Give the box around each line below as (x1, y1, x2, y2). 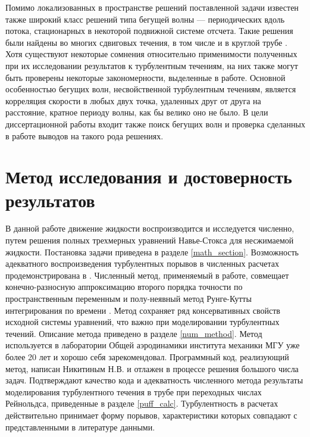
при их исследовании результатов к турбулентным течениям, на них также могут (5, 59, 298, 71)
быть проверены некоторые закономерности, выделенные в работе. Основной (5, 71, 286, 83)
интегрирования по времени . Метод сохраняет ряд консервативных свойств (5, 304, 280, 316)
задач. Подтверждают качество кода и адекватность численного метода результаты (5, 374, 303, 386)
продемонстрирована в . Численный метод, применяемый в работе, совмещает (5, 269, 289, 281)
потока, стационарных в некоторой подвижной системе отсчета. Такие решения (5, 24, 293, 37)
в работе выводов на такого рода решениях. (5, 129, 164, 142)
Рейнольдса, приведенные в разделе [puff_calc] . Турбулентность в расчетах (5, 397, 278, 410)
